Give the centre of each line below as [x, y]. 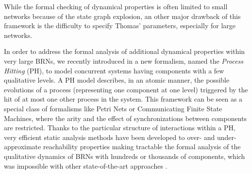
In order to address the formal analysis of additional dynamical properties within [125, 51]
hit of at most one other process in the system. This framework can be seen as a [123, 99]
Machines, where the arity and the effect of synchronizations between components [126, 118]
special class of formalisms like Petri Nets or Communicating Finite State [113, 108]
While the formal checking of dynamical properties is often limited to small [116, 6]
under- [227, 137]
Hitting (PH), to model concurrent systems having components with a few [114, 70]
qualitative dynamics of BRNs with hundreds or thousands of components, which [125, 156]
